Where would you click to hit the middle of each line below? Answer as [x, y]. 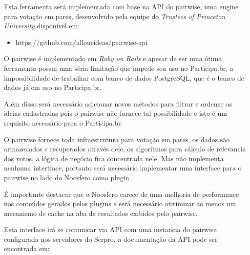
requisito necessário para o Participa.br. [63, 122]
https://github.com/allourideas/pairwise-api [82, 42]
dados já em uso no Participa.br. [53, 87]
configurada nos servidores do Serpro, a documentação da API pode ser [111, 239]
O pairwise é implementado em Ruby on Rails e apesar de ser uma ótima [113, 58]
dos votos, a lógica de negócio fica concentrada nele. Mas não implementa [114, 158]
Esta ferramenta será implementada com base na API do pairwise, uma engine [121, 6]
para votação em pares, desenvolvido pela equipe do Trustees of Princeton [115, 16]
